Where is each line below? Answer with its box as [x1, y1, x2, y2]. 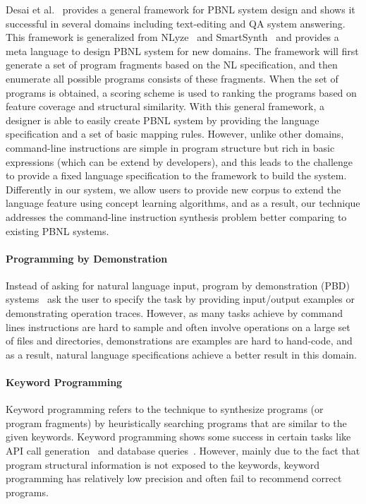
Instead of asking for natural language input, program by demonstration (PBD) [6, 277, 350, 292]
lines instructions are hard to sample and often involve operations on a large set [6, 319, 350, 334]
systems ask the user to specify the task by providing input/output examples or [6, 292, 355, 306]
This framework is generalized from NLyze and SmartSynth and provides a [6, 30, 339, 44]
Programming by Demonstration [6, 251, 168, 265]
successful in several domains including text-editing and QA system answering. [6, 16, 346, 30]
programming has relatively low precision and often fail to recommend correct [6, 471, 342, 486]
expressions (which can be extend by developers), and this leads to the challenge [6, 154, 353, 169]
